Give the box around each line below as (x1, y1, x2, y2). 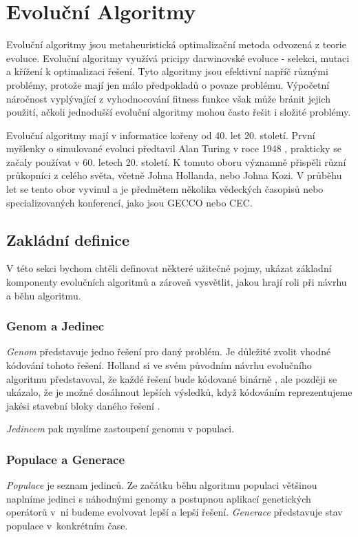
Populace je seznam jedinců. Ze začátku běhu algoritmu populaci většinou (6, 478, 317, 492)
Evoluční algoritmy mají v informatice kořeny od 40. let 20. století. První (6, 127, 315, 142)
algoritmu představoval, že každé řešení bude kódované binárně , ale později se (6, 371, 337, 386)
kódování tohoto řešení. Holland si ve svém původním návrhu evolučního (6, 358, 312, 372)
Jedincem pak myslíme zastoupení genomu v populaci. (6, 421, 235, 436)
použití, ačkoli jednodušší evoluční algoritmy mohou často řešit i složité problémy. (6, 105, 351, 119)
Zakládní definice (6, 229, 130, 250)
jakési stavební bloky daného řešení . (6, 398, 160, 412)
